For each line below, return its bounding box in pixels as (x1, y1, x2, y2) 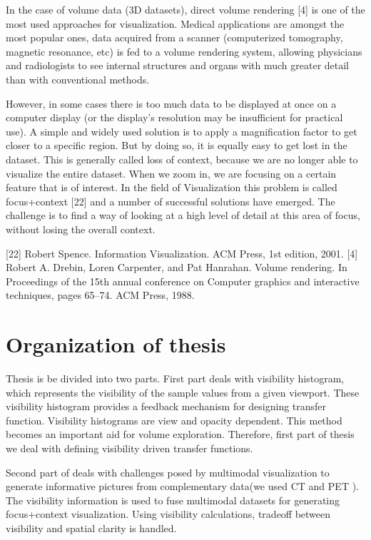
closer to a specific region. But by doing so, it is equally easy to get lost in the (6, 138, 347, 153)
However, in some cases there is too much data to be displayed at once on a (6, 96, 337, 111)
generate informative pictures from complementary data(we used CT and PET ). (6, 479, 359, 494)
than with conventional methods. (6, 71, 150, 86)
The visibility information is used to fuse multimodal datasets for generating (6, 492, 340, 507)
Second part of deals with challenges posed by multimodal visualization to (6, 464, 330, 479)
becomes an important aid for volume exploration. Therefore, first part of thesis (6, 427, 355, 442)
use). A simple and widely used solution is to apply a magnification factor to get (6, 123, 357, 138)
